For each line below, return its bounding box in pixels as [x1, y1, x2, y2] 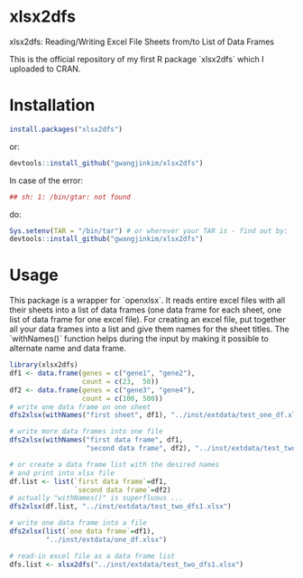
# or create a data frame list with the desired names [9, 460, 220, 469]
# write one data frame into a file [9, 518, 147, 527]
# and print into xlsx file [9, 468, 115, 478]
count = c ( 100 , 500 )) [81, 394, 164, 403]
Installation [9, 95, 96, 116]
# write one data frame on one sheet [9, 402, 151, 412]
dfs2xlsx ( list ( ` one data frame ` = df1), [9, 527, 155, 536]
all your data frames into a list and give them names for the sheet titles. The [9, 323, 290, 335]
